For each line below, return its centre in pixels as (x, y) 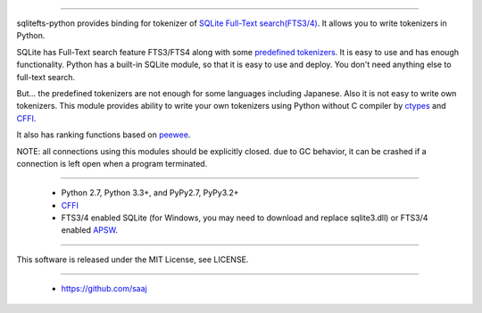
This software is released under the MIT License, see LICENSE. (133, 259)
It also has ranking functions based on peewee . (104, 135)
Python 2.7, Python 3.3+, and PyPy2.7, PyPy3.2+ (150, 193)
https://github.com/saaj (104, 289)
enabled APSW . (90, 230)
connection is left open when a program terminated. (112, 163)
